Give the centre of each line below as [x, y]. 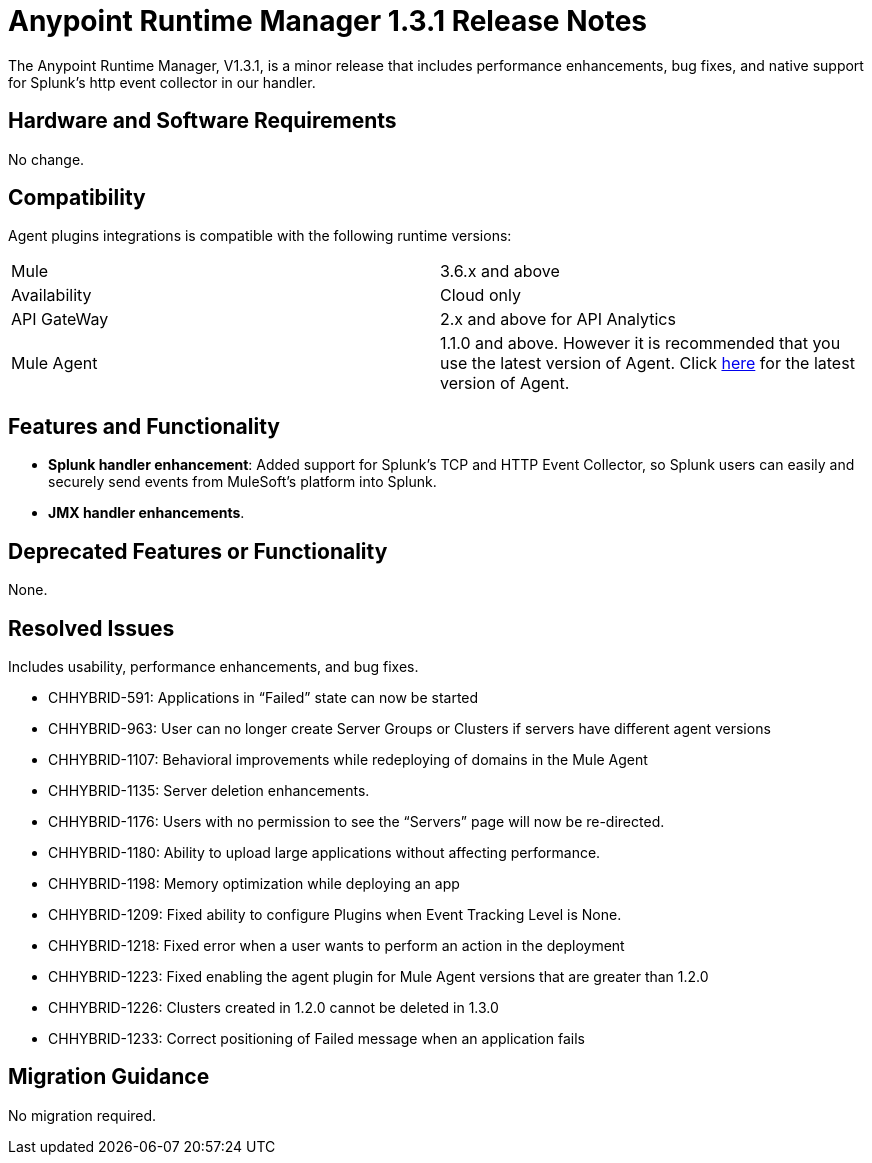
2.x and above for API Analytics [558, 319]
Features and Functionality [144, 426]
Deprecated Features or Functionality [198, 551]
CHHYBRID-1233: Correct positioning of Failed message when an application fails [316, 1038]
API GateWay [60, 319]
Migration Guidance [109, 1077]
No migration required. [82, 1115]
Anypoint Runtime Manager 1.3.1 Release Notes [327, 21]
